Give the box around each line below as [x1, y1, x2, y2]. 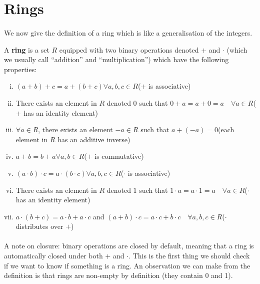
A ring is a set [4, 44, 49, 55]
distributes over [15, 221, 63, 231]
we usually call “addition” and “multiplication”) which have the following [4, 54, 229, 65]
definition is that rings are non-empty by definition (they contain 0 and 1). [4, 270, 233, 280]
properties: [4, 64, 37, 74]
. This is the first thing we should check [128, 250, 250, 261]
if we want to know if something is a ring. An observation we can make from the [4, 260, 250, 270]
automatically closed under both [4, 250, 103, 261]
